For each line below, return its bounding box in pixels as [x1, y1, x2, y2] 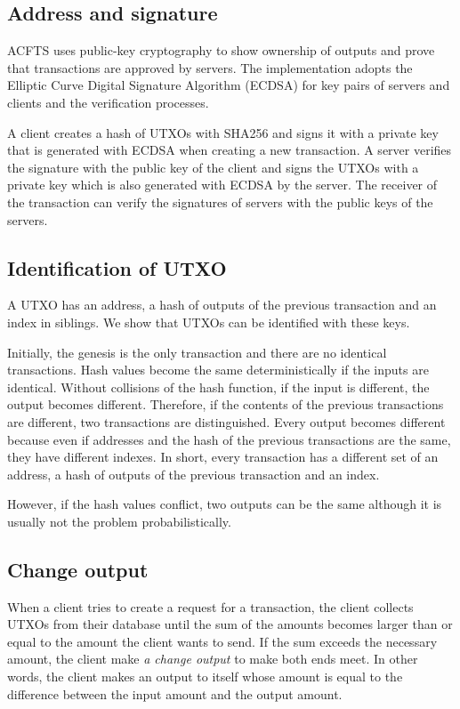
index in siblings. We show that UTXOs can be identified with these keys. [7, 312, 410, 331]
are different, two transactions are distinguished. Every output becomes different [7, 412, 446, 431]
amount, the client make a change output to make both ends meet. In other [7, 649, 418, 668]
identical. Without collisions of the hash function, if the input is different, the [7, 377, 430, 396]
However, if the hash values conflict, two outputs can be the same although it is [7, 495, 442, 513]
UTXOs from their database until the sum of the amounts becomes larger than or [7, 615, 453, 633]
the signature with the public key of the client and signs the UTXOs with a [7, 157, 419, 176]
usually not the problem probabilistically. [7, 512, 231, 530]
